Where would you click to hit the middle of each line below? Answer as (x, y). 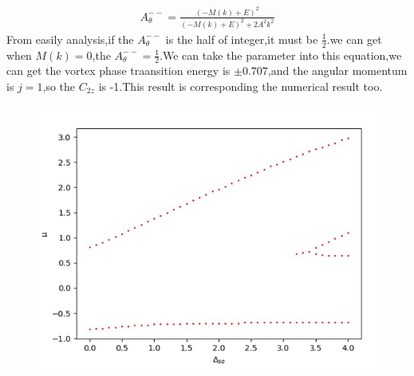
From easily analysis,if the (70, 39)
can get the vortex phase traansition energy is (118, 70)
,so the (59, 86)
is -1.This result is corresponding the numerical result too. (241, 86)
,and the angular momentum (337, 70)
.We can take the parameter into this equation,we (281, 55)
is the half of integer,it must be (242, 39)
